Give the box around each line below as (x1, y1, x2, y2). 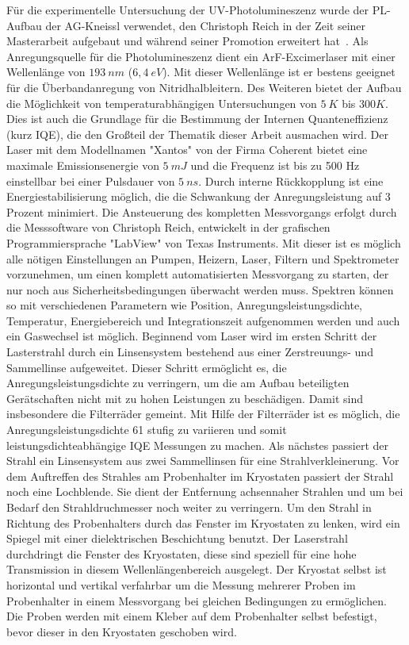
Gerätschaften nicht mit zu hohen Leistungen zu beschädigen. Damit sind (6, 390, 364, 406)
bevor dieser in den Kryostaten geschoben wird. (6, 623, 237, 639)
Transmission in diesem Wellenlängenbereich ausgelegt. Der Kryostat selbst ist (6, 561, 387, 578)
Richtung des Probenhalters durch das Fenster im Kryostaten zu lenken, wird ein (6, 514, 400, 531)
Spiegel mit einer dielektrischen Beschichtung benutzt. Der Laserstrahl (6, 530, 348, 547)
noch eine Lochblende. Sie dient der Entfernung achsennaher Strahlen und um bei (6, 483, 403, 500)
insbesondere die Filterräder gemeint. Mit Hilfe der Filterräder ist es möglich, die (6, 405, 400, 422)
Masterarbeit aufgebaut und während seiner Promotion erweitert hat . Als (6, 33, 369, 49)
